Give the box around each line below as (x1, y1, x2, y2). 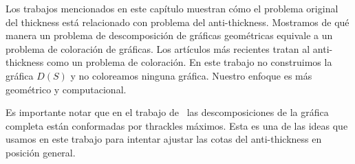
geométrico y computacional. (6, 82, 127, 96)
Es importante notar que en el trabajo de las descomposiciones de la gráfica (6, 105, 329, 119)
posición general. (6, 145, 76, 159)
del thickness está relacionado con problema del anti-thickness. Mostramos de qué (6, 14, 349, 29)
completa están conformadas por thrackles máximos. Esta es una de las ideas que (6, 118, 348, 132)
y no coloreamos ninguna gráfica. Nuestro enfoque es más (70, 68, 312, 82)
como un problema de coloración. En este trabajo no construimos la (47, 55, 332, 69)
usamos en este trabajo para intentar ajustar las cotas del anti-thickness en (6, 132, 322, 146)
